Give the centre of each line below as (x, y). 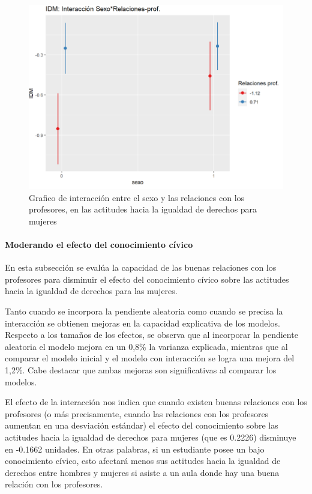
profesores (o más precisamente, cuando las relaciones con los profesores (137, 413)
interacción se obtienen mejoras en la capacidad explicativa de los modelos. (142, 323)
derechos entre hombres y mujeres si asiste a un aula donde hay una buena (142, 472)
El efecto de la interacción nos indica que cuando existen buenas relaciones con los (156, 402)
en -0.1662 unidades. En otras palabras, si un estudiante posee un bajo (135, 449)
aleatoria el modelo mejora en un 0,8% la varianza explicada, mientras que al (146, 346)
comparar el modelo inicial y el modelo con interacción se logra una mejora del (150, 358)
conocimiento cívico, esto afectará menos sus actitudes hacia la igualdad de (143, 461)
